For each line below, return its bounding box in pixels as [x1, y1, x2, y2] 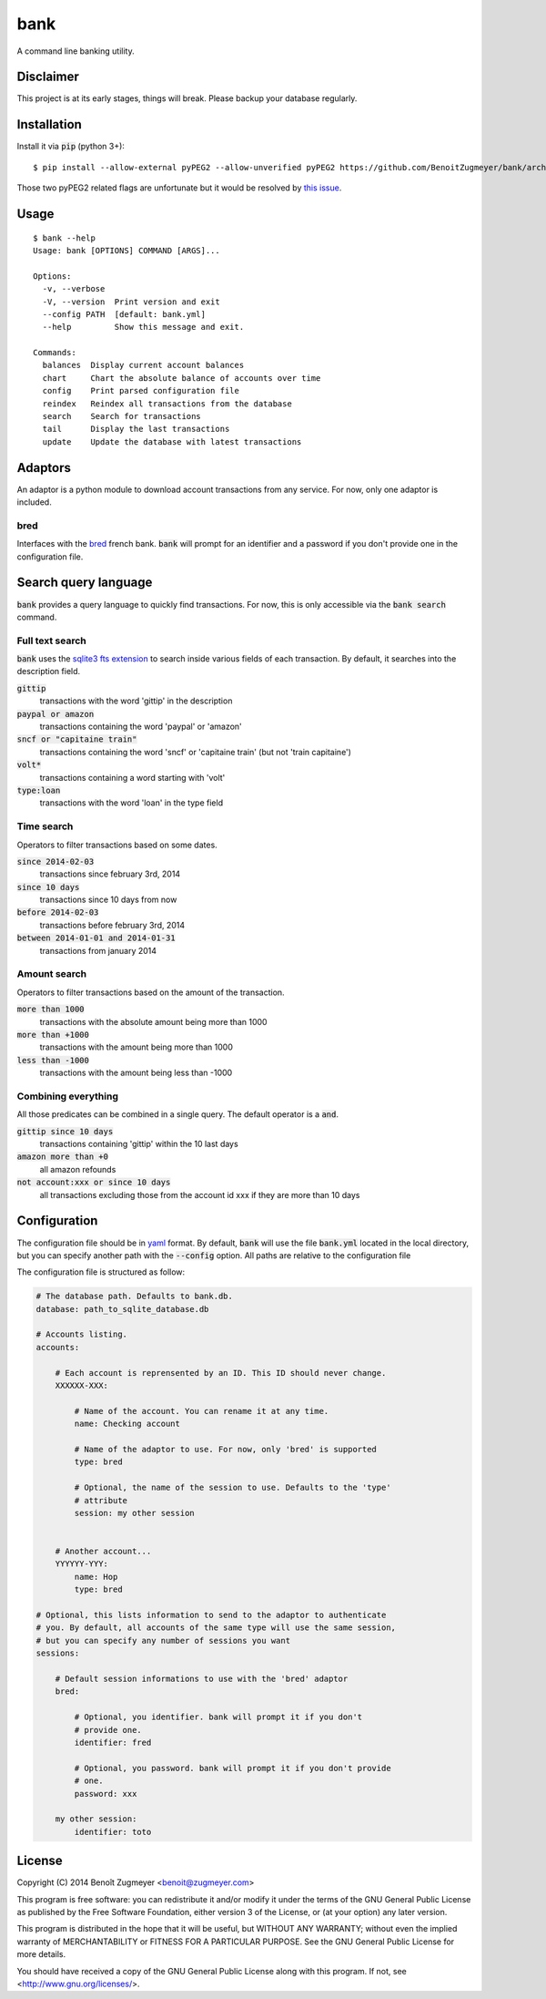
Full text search [16, 634, 86, 647]
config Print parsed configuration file [42, 385, 240, 396]
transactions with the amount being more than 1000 [39, 1041, 234, 1052]
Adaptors [16, 460, 72, 476]
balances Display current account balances [42, 360, 245, 371]
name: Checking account [74, 1419, 181, 1430]
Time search [16, 820, 74, 833]
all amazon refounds [39, 1164, 116, 1174]
